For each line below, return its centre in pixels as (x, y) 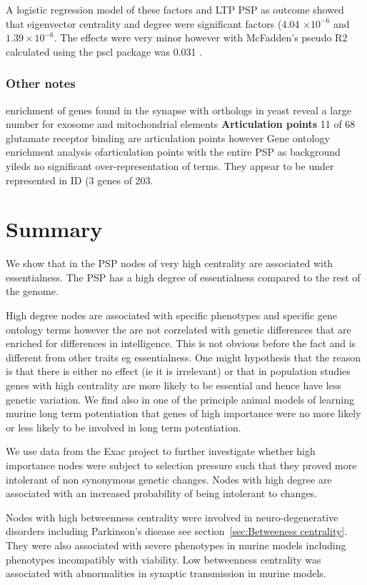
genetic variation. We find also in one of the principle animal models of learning (180, 399)
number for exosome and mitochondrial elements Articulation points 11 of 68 (181, 124)
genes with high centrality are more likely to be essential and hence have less (174, 385)
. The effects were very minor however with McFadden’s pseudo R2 (201, 37)
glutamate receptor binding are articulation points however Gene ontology (168, 137)
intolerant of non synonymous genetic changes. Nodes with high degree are (169, 479)
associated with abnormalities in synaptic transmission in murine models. (166, 573)
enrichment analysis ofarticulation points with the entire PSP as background (173, 152)
